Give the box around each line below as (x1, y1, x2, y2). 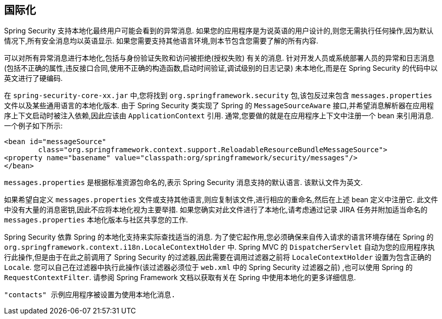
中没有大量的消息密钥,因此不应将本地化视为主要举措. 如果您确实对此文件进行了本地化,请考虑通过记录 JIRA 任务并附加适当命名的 (4, 205, 428, 214)
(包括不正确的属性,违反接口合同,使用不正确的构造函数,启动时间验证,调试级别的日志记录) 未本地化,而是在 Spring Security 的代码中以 (4, 64, 438, 73)
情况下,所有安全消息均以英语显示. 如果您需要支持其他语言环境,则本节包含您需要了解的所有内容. (4, 36, 319, 45)
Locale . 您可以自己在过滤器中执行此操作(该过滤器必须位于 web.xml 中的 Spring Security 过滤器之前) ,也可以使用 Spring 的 (4, 263, 413, 272)
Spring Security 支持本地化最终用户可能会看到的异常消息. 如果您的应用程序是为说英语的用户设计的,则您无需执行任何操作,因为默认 (4, 26, 434, 35)
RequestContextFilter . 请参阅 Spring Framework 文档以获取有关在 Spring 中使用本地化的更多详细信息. (4, 273, 356, 282)
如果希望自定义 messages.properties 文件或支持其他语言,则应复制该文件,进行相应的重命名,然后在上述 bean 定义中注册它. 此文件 (4, 195, 438, 204)
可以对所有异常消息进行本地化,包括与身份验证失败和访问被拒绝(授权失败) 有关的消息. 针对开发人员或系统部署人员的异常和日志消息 (4, 54, 435, 63)
